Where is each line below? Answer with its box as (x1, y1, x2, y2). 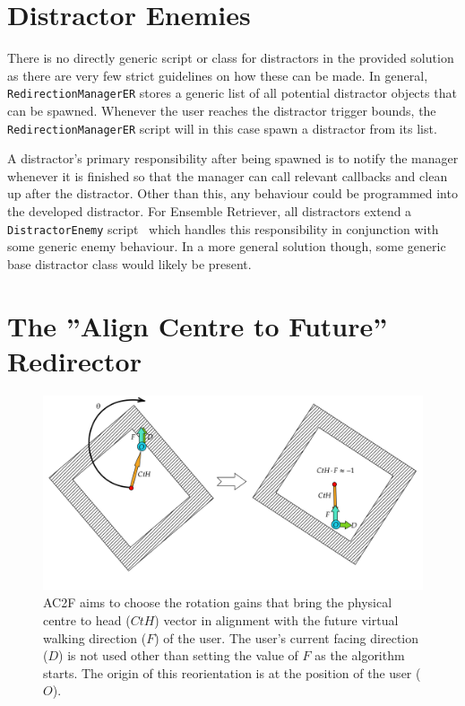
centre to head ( (43, 610, 131, 629)
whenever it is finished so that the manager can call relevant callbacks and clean (7, 166, 448, 185)
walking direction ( (43, 628, 147, 647)
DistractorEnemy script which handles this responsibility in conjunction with (7, 219, 439, 238)
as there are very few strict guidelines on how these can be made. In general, (7, 65, 428, 84)
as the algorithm (314, 646, 405, 665)
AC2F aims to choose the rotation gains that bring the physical (43, 593, 392, 612)
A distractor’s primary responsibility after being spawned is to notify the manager (7, 149, 459, 168)
